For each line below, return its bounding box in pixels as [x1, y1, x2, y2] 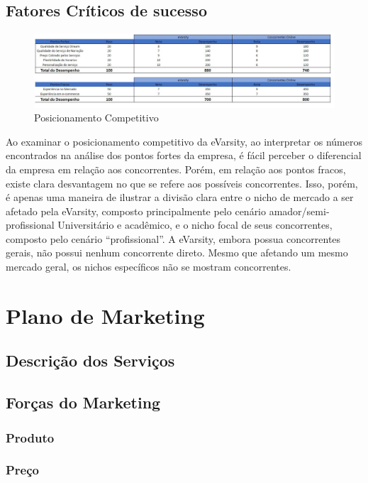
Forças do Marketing [6, 391, 161, 413]
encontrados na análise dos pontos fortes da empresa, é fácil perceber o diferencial [6, 148, 362, 163]
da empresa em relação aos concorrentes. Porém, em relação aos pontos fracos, [6, 161, 346, 176]
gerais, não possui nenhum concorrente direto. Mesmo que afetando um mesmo [6, 245, 348, 260]
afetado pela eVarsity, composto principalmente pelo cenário [6, 203, 267, 218]
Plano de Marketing [6, 300, 205, 330]
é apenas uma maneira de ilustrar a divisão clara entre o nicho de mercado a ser [6, 190, 354, 205]
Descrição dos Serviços [6, 349, 175, 371]
